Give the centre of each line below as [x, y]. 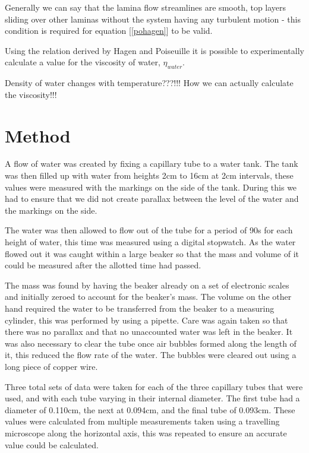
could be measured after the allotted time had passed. [103, 265]
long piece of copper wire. [51, 366]
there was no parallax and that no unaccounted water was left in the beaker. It [149, 332]
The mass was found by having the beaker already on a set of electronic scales [147, 285]
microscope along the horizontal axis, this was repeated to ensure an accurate [146, 433]
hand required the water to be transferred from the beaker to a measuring [140, 308]
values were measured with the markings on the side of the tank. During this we [151, 187]
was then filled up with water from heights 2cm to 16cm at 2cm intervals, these [149, 175]
